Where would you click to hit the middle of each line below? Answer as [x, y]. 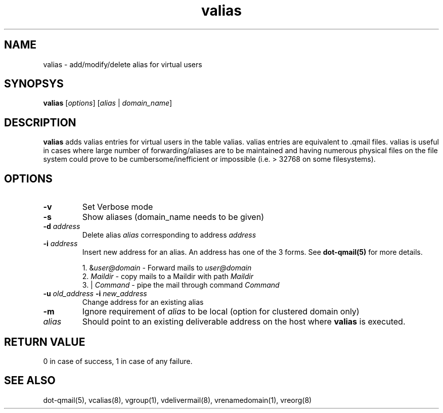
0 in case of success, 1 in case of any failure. [118, 361]
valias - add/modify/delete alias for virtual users [123, 64]
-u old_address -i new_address [95, 294]
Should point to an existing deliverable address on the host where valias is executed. [244, 322]
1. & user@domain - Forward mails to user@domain [167, 268]
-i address [60, 244]
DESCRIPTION [40, 122]
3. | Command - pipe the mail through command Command [181, 285]
